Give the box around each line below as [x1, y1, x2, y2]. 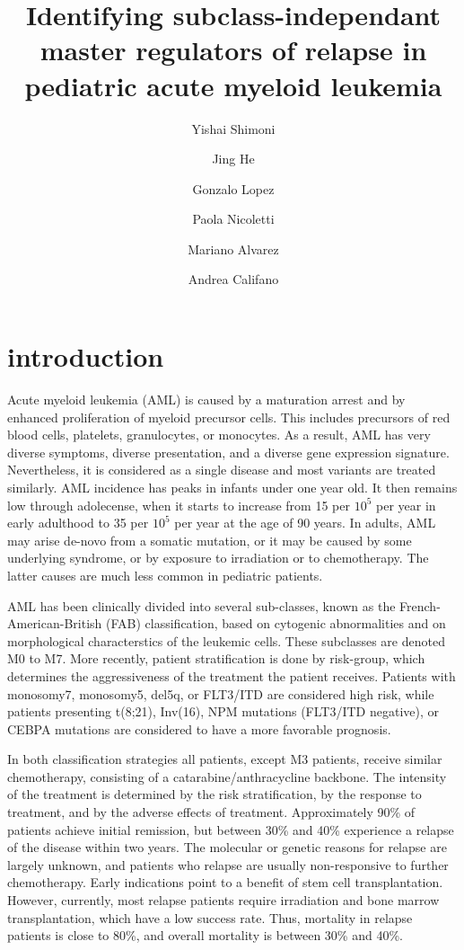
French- [399, 596, 441, 615]
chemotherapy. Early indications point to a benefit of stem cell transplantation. [7, 873, 443, 892]
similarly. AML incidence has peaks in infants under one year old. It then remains [7, 477, 458, 496]
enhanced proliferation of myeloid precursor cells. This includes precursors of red [7, 407, 451, 426]
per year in [375, 495, 436, 514]
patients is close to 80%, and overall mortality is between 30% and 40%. [7, 926, 403, 945]
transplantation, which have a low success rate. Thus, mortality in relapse [7, 908, 413, 927]
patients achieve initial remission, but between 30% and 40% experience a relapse [7, 820, 454, 839]
